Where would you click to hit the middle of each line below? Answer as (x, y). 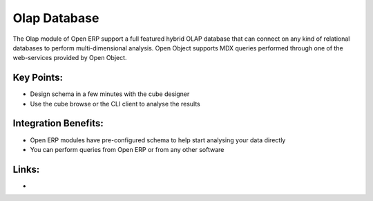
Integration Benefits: (58, 123)
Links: (26, 169)
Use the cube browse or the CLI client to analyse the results (115, 104)
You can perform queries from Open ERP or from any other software (127, 149)
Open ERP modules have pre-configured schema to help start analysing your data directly (158, 140)
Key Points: (38, 78)
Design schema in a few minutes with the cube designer (110, 94)
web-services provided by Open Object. (70, 58)
